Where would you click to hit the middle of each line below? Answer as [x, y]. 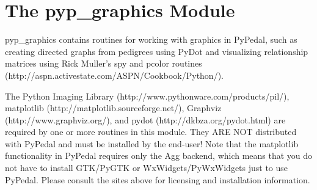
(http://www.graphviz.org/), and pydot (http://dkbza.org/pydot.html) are [145, 119]
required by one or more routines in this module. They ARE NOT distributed [151, 132]
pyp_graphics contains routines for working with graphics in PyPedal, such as [151, 39]
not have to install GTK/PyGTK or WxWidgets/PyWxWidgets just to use [147, 168]
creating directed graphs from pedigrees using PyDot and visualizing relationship [157, 51]
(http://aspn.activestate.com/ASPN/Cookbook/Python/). [114, 75]
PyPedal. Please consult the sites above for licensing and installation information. [158, 179]
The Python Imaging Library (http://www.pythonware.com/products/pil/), [147, 96]
